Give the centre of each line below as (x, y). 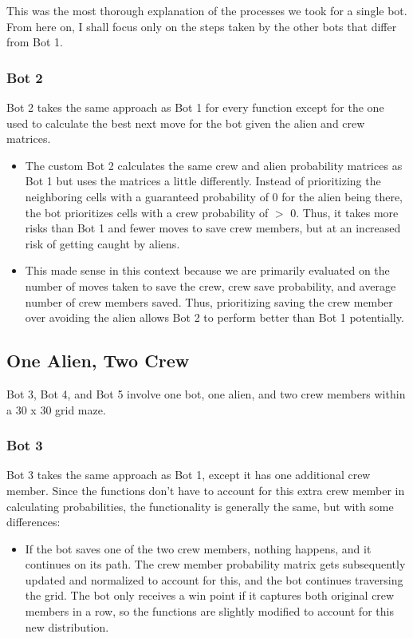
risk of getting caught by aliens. (102, 243)
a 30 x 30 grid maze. (56, 409)
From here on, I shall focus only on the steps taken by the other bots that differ (202, 26)
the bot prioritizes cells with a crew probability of (147, 212)
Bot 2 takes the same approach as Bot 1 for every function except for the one (195, 107)
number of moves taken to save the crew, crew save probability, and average (210, 285)
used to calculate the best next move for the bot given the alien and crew (186, 123)
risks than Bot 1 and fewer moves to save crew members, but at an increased (213, 228)
